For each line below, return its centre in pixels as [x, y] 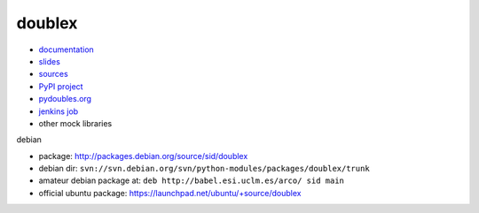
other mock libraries [75, 123]
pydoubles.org [65, 99]
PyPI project [61, 86]
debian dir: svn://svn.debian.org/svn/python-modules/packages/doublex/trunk [204, 169]
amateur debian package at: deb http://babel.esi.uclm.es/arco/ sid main [192, 180]
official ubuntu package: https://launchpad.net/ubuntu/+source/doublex [170, 193]
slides [50, 61]
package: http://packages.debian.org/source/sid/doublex [143, 156]
